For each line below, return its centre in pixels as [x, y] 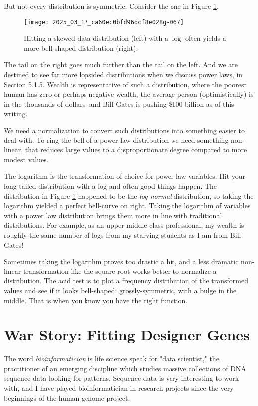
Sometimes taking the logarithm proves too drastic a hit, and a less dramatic [121, 261]
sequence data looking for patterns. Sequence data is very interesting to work [122, 378]
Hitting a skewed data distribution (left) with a [96, 38]
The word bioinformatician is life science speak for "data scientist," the [112, 358]
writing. [16, 113]
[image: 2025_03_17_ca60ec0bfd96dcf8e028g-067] [104, 22]
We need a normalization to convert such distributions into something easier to [124, 130]
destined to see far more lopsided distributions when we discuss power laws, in [123, 74]
